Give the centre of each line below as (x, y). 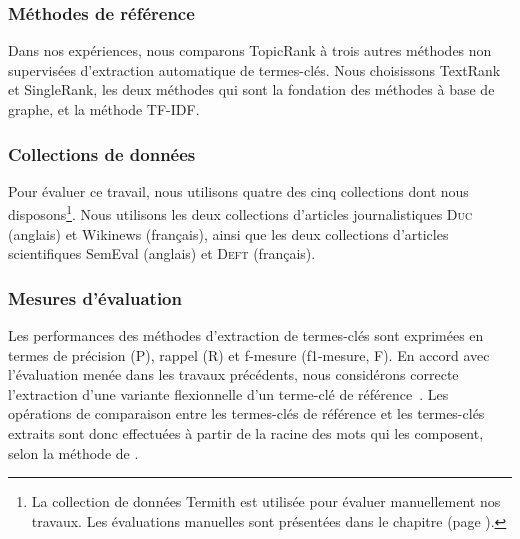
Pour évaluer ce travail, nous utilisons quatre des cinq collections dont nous (238, 190)
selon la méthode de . (73, 452)
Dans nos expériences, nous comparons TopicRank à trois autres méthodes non (250, 50)
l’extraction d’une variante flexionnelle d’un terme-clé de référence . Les (228, 393)
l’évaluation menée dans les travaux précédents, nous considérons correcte (233, 374)
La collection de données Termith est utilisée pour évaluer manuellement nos (266, 501)
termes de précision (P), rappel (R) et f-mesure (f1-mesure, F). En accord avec (249, 354)
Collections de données (102, 153)
